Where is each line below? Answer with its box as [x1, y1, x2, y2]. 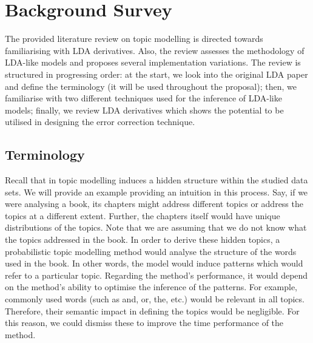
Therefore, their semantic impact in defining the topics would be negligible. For [5, 304, 300, 317]
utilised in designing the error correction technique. [5, 115, 195, 128]
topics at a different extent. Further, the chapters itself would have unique [5, 209, 280, 222]
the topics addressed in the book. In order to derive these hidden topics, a [5, 233, 280, 246]
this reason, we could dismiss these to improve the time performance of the [5, 316, 284, 329]
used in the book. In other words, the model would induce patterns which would [5, 257, 303, 270]
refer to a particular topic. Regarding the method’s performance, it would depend [5, 268, 308, 281]
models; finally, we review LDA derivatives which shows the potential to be [5, 103, 284, 116]
